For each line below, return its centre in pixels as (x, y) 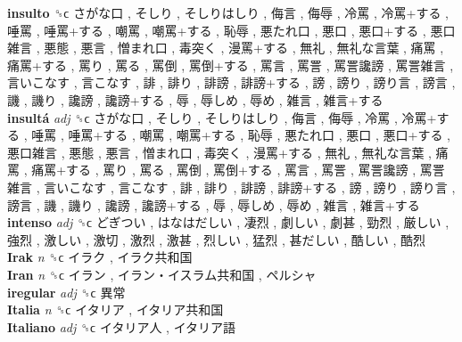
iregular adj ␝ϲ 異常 (66, 292)
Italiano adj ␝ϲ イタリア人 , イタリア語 (122, 326)
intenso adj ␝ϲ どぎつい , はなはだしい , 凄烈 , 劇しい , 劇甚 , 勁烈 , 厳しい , (228, 222)
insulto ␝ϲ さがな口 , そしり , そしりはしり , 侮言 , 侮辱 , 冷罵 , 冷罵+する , (228, 12)
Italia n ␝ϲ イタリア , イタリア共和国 (115, 309)
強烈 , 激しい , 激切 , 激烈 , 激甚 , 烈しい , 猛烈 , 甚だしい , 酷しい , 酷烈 (216, 239)
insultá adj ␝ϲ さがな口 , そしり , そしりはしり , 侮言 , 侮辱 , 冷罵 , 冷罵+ (222, 117)
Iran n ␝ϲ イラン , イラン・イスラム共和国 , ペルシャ (162, 274)
